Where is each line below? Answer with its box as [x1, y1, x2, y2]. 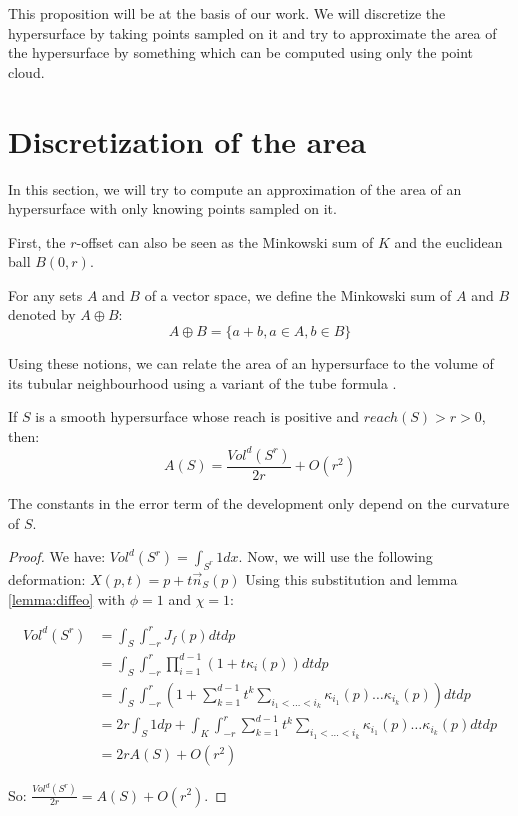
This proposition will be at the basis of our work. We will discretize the [8, 3, 446, 23]
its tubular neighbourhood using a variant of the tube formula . [8, 372, 397, 393]
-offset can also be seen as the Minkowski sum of [76, 231, 374, 252]
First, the [8, 231, 66, 252]
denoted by [8, 304, 76, 325]
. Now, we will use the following [238, 546, 433, 567]
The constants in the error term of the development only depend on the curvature [8, 492, 510, 513]
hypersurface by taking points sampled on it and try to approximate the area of [8, 22, 497, 43]
